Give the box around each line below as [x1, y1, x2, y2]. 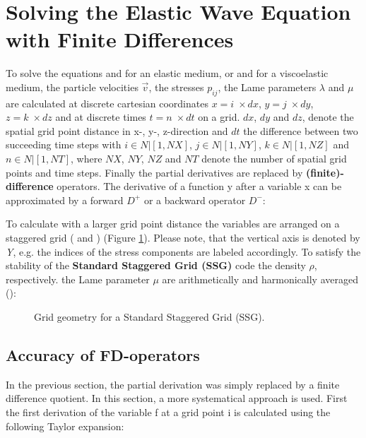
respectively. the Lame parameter [6, 271, 150, 286]
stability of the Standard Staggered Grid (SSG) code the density [6, 258, 306, 273]
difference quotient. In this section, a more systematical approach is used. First [6, 391, 348, 406]
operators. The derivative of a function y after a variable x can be [57, 179, 342, 194]
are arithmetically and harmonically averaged [162, 271, 358, 286]
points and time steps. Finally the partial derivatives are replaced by [6, 165, 303, 179]
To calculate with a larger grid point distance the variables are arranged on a [6, 216, 340, 231]
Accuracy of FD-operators [6, 344, 200, 365]
